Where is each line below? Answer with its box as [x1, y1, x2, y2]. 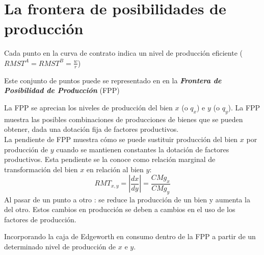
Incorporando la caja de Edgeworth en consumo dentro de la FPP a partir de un [4, 231, 256, 242]
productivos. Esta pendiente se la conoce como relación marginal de [4, 154, 216, 165]
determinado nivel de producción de [4, 241, 116, 252]
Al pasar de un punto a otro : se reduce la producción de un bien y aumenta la [4, 194, 250, 204]
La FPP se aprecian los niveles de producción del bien [4, 102, 173, 112]
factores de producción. [4, 214, 76, 224]
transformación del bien [4, 164, 78, 174]
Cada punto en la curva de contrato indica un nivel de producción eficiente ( [4, 48, 243, 58]
